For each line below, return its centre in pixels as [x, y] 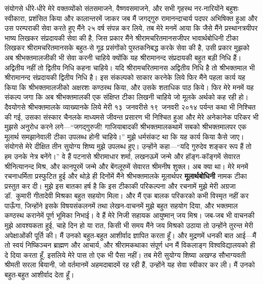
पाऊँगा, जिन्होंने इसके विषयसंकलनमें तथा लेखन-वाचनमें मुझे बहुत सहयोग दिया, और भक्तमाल [121, 205]
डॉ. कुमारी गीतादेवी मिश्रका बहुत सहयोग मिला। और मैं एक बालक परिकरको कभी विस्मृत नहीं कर [127, 196]
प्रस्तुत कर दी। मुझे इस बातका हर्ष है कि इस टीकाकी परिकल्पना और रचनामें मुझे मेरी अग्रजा [120, 186]
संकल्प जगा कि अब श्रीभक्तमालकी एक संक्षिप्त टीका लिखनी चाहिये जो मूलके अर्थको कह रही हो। [126, 97]
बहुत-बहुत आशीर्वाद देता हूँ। [40, 275]
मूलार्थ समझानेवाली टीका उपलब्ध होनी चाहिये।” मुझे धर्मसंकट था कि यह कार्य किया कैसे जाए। [124, 136]
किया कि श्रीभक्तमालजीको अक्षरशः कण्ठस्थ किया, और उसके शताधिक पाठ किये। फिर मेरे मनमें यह [129, 87]
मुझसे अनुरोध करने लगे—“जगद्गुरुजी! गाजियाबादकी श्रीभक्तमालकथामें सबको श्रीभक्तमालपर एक [126, 127]
